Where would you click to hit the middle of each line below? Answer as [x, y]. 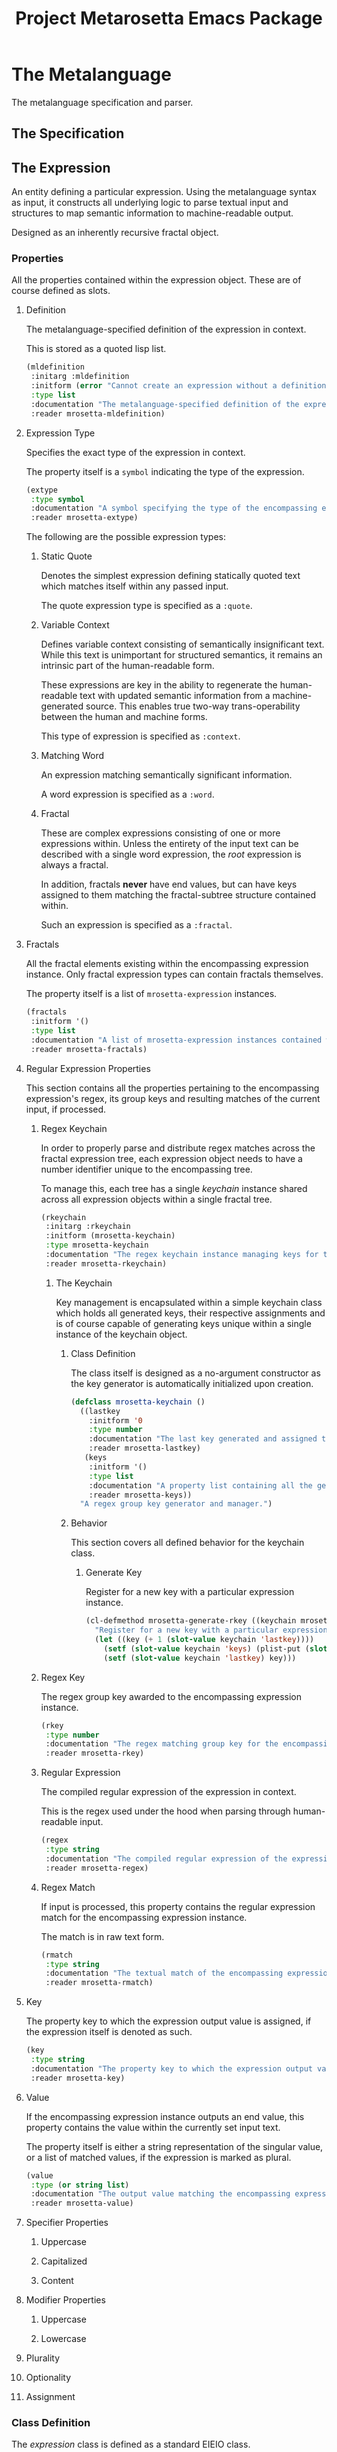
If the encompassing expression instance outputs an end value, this [165, 2116]
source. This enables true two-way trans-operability [193, 706]
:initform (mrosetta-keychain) [110, 1236]
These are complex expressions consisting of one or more [160, 833]
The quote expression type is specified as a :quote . [146, 606]
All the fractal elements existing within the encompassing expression [167, 964]
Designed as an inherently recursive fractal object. [115, 233]
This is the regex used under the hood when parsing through [165, 1811]
